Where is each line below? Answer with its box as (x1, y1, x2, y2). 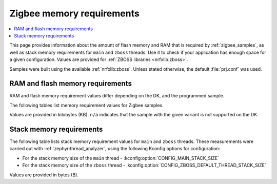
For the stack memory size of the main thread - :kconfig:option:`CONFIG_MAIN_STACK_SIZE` (22, 155, 220, 161)
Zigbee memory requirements (9, 8, 140, 19)
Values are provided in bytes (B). (9, 172, 79, 178)
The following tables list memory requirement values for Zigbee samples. (9, 102, 164, 108)
